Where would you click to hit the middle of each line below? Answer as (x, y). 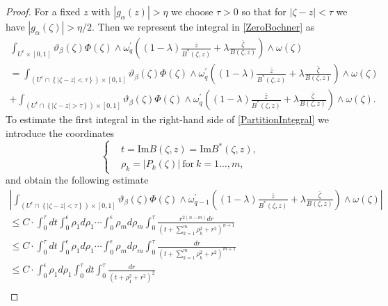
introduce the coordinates (60, 132)
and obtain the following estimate (77, 180)
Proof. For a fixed (43, 11)
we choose (192, 11)
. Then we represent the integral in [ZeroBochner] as (203, 26)
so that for (264, 11)
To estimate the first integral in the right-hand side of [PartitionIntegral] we (167, 119)
